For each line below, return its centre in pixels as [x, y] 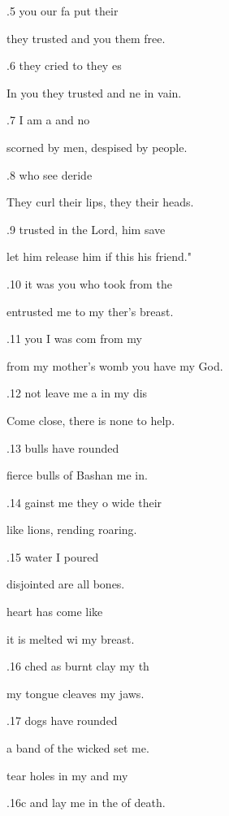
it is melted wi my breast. [71, 638]
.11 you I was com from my [74, 339]
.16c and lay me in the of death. [86, 803]
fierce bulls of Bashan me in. [77, 475]
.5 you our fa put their [63, 11]
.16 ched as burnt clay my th [78, 666]
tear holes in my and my [67, 775]
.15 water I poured [53, 556]
